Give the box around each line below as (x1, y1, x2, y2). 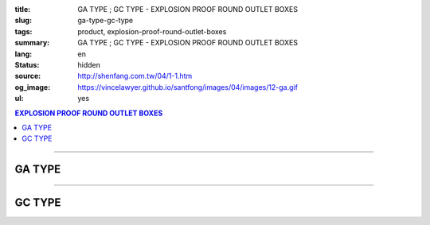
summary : (14, 38, 50, 48)
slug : (14, 16, 32, 25)
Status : (14, 60, 40, 69)
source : (14, 72, 41, 81)
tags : (14, 26, 33, 36)
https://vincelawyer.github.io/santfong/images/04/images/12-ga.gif (77, 82, 299, 91)
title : (14, 5, 31, 14)
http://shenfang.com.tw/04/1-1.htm (77, 72, 193, 81)
